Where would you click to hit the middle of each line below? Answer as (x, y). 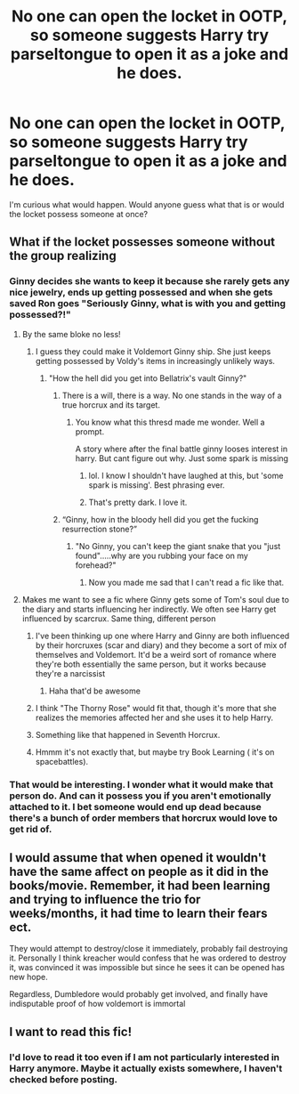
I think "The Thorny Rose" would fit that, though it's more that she (156, 708)
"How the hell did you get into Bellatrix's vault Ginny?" (148, 378)
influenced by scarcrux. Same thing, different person (119, 618)
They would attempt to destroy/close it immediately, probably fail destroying (149, 949)
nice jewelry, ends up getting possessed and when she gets (141, 293)
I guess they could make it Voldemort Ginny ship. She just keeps (153, 351)
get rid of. (31, 829)
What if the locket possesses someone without (142, 242)
